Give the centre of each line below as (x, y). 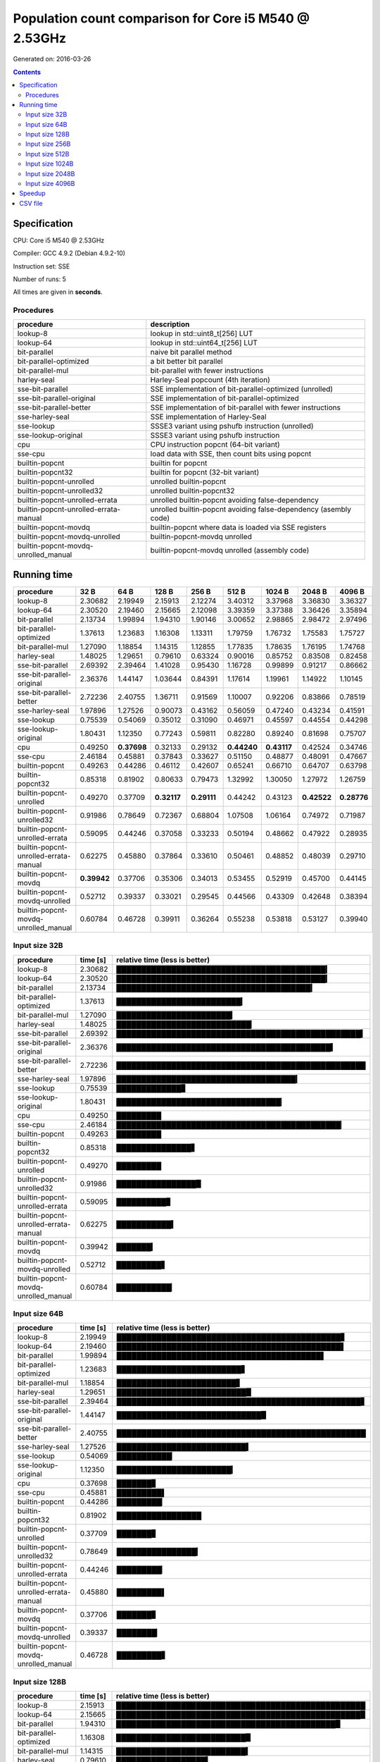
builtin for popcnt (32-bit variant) (205, 472)
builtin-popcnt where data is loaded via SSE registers (238, 527)
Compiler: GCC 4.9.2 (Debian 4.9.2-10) (69, 253)
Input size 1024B (50, 164)
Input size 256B (48, 144)
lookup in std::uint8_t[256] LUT (202, 333)
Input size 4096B (50, 184)
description (170, 324)
